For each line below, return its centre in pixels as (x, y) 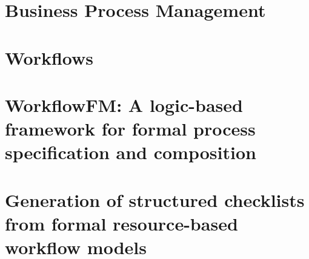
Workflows (49, 57)
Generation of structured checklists (155, 199)
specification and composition (131, 152)
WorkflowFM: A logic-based (124, 104)
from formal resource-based (121, 223)
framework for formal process (130, 129)
